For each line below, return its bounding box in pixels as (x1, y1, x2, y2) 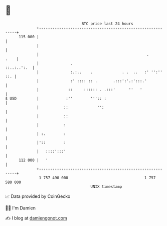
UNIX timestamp (90, 184, 122, 189)
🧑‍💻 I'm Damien (5, 205, 36, 211)
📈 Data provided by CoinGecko (5, 193, 71, 199)
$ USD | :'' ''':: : (5, 96, 107, 101)
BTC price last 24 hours (81, 21, 134, 26)
